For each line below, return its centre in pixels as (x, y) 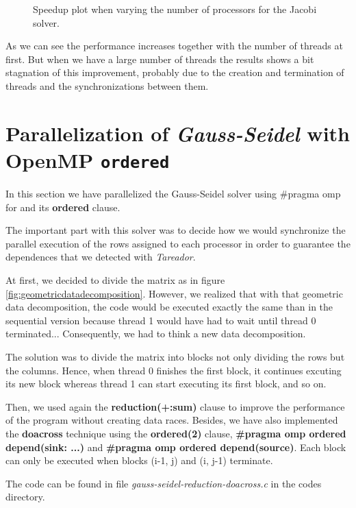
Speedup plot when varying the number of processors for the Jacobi (175, 9)
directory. (25, 497)
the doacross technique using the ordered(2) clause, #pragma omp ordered (176, 433)
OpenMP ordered (88, 159)
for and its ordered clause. (63, 207)
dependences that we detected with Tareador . (101, 257)
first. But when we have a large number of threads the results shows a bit (160, 59)
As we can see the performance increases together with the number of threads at (174, 46)
